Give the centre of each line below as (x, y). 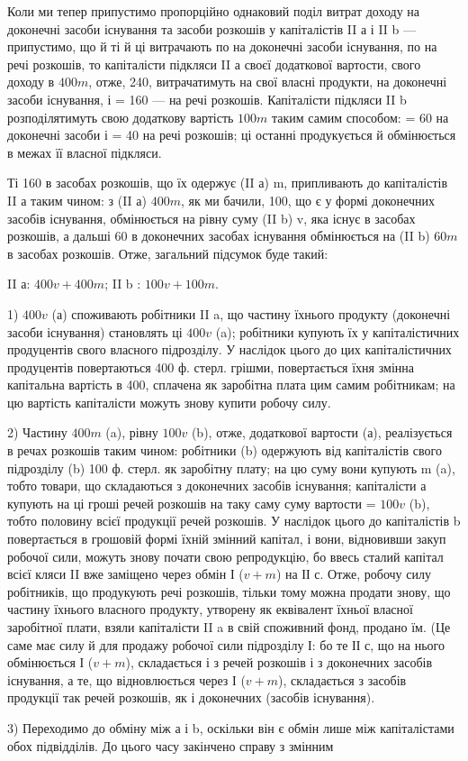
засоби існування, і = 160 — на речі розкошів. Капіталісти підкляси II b (207, 99)
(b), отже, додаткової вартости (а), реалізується (322, 432)
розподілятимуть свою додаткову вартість (121, 117)
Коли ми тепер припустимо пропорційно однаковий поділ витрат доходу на (214, 11)
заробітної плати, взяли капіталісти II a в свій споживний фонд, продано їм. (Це (229, 627)
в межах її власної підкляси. (85, 152)
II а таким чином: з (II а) (77, 200)
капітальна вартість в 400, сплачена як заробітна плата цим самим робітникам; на (231, 385)
